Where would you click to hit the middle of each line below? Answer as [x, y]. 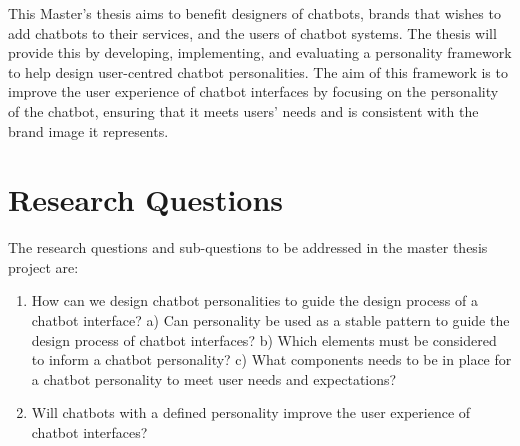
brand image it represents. [88, 130]
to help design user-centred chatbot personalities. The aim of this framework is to [258, 71]
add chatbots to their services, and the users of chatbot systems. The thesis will [252, 32]
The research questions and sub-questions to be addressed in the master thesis [248, 247]
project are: [43, 266]
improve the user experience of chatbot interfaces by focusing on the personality [253, 91]
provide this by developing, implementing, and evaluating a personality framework [260, 52]
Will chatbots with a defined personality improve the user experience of [251, 412]
